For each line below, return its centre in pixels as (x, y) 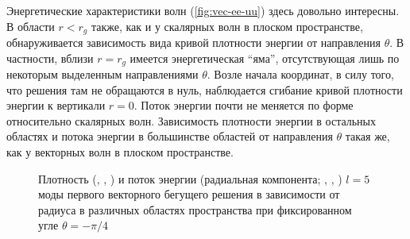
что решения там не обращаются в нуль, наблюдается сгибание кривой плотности (205, 89)
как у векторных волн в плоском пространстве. (120, 152)
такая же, (367, 136)
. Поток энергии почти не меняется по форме (244, 105)
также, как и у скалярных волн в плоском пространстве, (227, 26)
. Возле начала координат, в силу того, (300, 74)
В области (31, 26)
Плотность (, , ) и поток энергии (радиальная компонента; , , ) (190, 178)
